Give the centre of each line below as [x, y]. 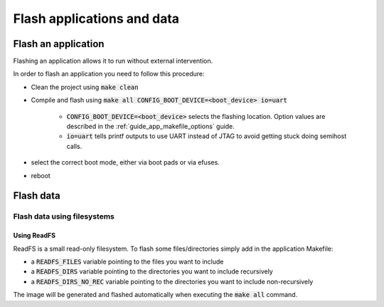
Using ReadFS [34, 236]
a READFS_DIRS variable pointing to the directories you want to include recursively [152, 271]
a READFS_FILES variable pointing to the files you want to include [127, 261]
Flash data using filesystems [64, 217]
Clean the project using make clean [85, 87]
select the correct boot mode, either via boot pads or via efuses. [125, 162]
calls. [74, 146]
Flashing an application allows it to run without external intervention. [113, 61]
